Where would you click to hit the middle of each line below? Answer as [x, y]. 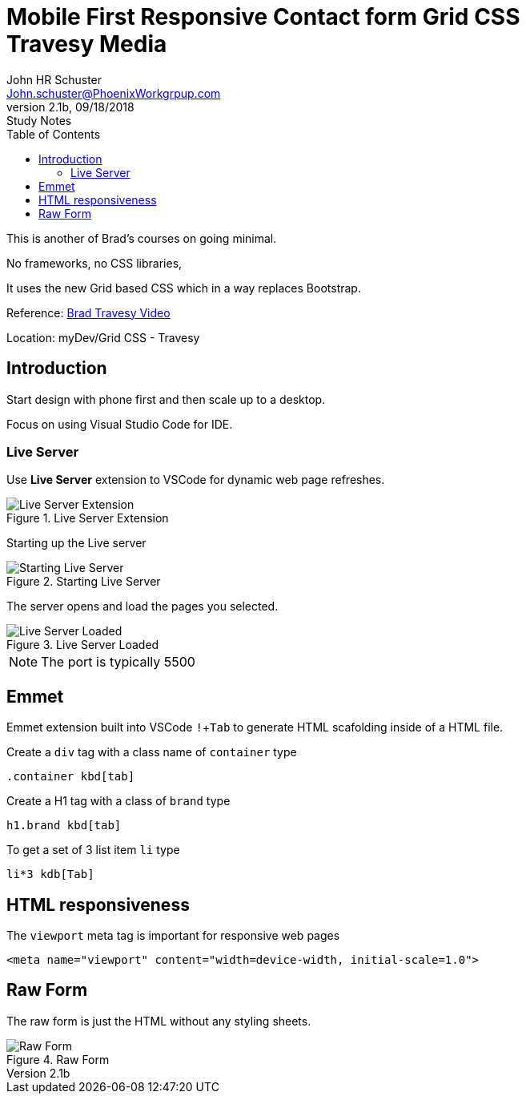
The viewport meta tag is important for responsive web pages [173, 936]
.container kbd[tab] [71, 777]
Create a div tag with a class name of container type [152, 752]
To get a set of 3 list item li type [93, 850]
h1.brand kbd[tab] [64, 826]
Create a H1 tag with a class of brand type [118, 801]
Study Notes [39, 120]
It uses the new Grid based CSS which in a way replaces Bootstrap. [184, 288]
